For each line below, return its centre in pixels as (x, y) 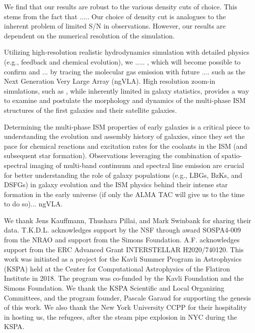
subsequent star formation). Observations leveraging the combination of (112, 155)
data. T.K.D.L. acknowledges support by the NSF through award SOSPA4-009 (123, 230)
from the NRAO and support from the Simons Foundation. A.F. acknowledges (122, 240)
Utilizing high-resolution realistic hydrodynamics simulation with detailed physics (127, 52)
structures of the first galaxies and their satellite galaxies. (90, 110)
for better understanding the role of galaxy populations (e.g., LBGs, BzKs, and (123, 175)
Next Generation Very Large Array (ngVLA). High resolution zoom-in (110, 81)
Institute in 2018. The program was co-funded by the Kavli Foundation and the (124, 278)
